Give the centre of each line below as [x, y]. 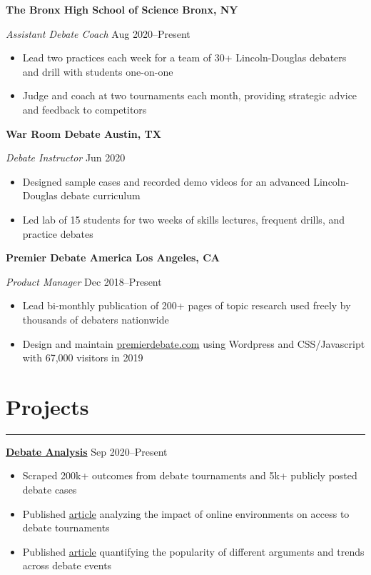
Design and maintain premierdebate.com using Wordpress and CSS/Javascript [194, 343]
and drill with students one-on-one [98, 71]
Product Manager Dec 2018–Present [84, 281]
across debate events [67, 565]
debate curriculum [101, 195]
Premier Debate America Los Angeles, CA [113, 257]
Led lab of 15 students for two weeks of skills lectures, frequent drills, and [184, 219]
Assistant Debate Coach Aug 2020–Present [98, 33]
